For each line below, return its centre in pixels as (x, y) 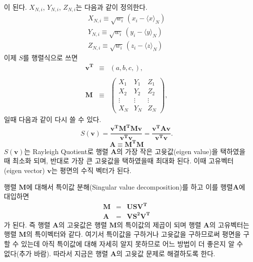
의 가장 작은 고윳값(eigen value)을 (167, 151)
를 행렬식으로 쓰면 (50, 57)
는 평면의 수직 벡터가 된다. (91, 170)
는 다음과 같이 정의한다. (112, 7)
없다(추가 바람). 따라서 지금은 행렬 (56, 253)
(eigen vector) (25, 170)
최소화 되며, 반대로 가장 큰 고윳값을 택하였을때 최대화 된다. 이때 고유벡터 (123, 161)
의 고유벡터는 (229, 224)
